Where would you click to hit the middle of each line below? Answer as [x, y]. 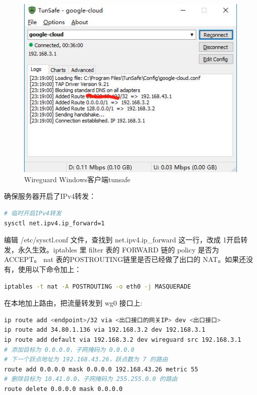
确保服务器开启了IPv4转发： [50, 196]
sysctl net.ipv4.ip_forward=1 [54, 223]
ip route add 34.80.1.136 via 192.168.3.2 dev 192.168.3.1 [105, 330]
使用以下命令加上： [49, 269]
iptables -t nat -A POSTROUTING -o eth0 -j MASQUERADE [98, 286]
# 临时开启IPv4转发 [33, 214]
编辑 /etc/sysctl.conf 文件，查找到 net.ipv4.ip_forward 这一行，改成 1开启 [122, 240]
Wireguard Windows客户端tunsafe [77, 179]
